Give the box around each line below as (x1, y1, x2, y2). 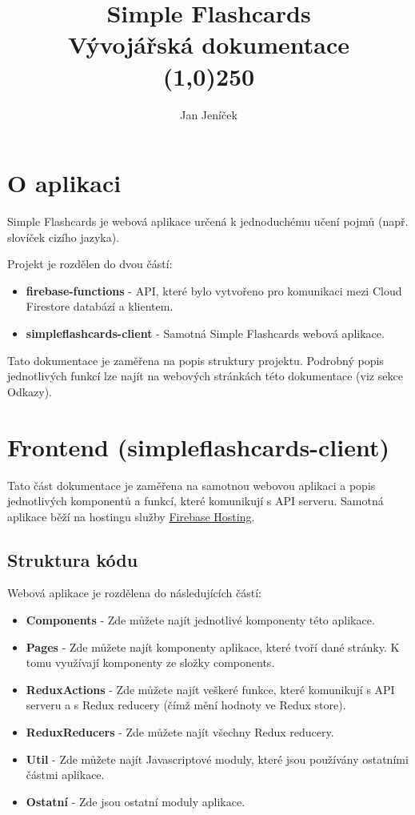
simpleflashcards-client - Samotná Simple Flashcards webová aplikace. (26, 325, 385, 341)
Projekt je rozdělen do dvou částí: (7, 255, 173, 272)
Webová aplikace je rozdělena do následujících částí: (7, 584, 261, 601)
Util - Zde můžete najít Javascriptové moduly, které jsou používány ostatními (26, 750, 409, 767)
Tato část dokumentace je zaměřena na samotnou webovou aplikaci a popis (7, 476, 376, 493)
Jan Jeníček (180, 106, 237, 122)
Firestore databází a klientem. (26, 298, 174, 315)
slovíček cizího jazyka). (7, 228, 120, 245)
